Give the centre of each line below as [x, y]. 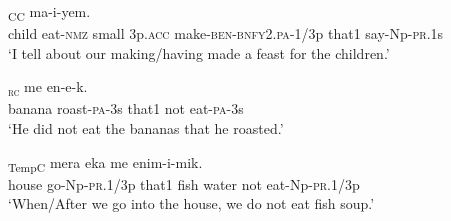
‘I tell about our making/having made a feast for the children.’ [199, 52]
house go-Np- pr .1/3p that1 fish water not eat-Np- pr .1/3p [184, 183]
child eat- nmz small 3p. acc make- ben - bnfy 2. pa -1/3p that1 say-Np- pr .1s [226, 33]
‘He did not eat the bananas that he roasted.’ [146, 128]
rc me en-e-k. [48, 88]
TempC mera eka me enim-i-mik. [105, 163]
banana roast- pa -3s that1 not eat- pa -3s [126, 108]
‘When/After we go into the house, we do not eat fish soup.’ [191, 203]
